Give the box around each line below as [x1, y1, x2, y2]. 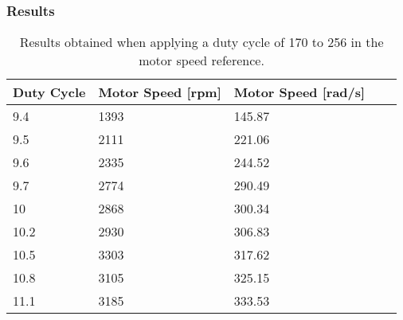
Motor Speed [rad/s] [233, 83, 366, 102]
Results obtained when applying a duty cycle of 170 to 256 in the [19, 33, 384, 52]
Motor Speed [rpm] [98, 83, 221, 102]
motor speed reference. [139, 51, 264, 70]
